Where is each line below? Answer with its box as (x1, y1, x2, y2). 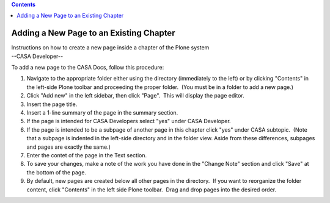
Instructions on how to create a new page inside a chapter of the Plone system (11, 44, 210, 51)
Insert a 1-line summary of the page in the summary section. (26, 109, 178, 116)
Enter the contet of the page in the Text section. (26, 151, 147, 158)
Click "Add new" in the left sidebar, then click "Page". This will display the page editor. (26, 92, 244, 99)
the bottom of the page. (26, 168, 87, 176)
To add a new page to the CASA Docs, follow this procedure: (11, 64, 164, 71)
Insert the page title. (26, 101, 78, 108)
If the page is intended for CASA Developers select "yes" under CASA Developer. (26, 118, 232, 125)
